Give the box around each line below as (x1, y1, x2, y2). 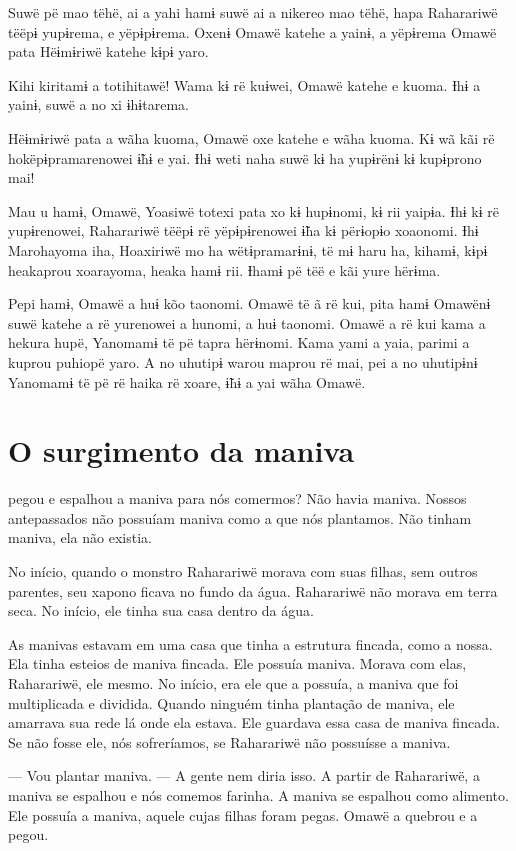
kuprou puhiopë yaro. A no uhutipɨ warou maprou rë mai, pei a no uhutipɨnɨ (8, 351, 478, 372)
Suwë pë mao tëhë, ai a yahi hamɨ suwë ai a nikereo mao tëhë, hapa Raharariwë (8, 2, 498, 22)
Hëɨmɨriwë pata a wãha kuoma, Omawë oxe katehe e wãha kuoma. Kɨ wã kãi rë (8, 127, 495, 148)
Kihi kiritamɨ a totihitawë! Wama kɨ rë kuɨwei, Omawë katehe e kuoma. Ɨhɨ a (8, 74, 481, 95)
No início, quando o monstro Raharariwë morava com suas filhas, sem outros (8, 561, 478, 581)
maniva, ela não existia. (8, 527, 152, 548)
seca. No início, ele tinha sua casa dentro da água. (8, 600, 314, 621)
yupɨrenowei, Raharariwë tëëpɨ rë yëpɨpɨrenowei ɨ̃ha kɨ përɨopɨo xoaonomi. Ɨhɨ (8, 220, 479, 241)
